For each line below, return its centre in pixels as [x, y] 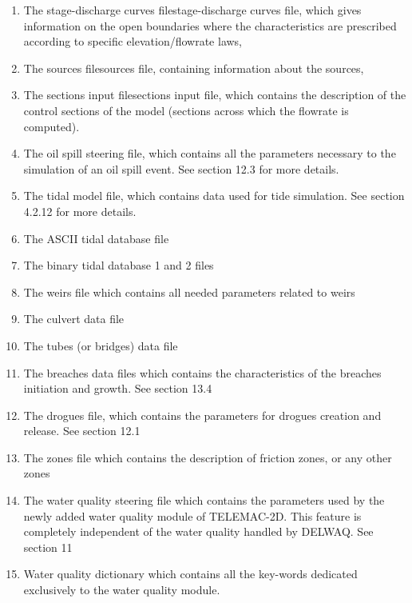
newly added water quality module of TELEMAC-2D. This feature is [192, 515]
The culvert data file [74, 319]
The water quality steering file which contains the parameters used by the [204, 500]
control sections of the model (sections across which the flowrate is [186, 110]
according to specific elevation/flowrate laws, [133, 41]
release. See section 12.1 [82, 431]
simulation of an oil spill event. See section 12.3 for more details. [181, 168]
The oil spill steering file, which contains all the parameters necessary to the [210, 153]
